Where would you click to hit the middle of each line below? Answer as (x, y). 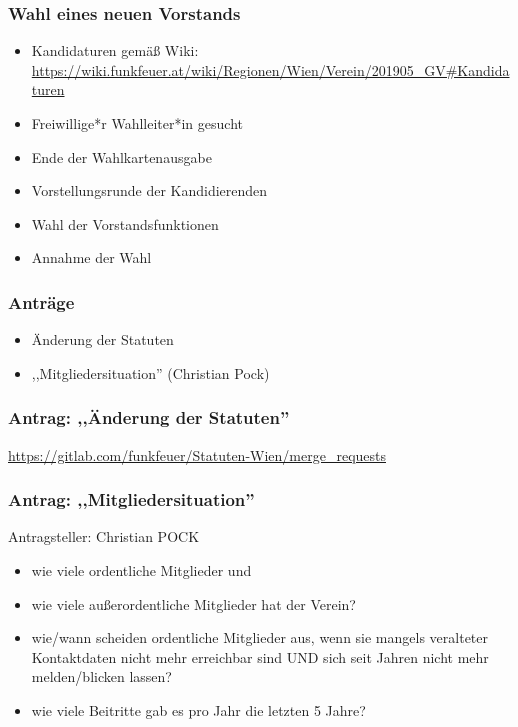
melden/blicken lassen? (101, 676)
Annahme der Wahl (91, 257)
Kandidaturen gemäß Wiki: (115, 50)
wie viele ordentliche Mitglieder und (141, 570)
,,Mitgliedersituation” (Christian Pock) (150, 372)
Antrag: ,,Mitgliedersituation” (131, 499)
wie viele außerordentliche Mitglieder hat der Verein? (193, 603)
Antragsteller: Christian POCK (104, 536)
